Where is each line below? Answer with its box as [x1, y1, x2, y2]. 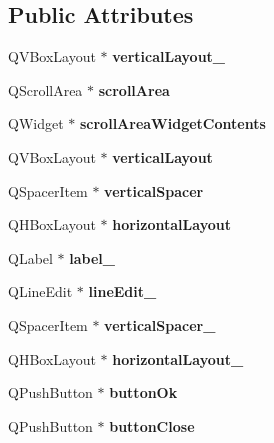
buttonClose [109, 415, 195, 436]
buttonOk [109, 382, 178, 403]
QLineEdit [8, 281, 73, 302]
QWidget [8, 113, 64, 134]
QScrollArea [8, 79, 83, 100]
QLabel [8, 247, 53, 268]
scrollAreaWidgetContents [79, 113, 266, 134]
